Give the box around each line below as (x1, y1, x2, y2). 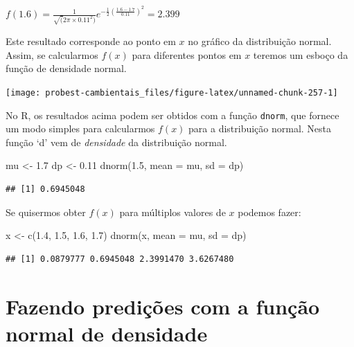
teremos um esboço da (253, 47, 348, 62)
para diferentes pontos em (132, 47, 242, 62)
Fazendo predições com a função (6, 292, 320, 320)
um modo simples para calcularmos (6, 121, 155, 136)
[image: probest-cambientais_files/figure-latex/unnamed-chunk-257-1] (6, 87, 338, 98)
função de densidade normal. (6, 61, 127, 75)
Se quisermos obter (6, 204, 86, 219)
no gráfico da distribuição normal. (188, 34, 332, 48)
